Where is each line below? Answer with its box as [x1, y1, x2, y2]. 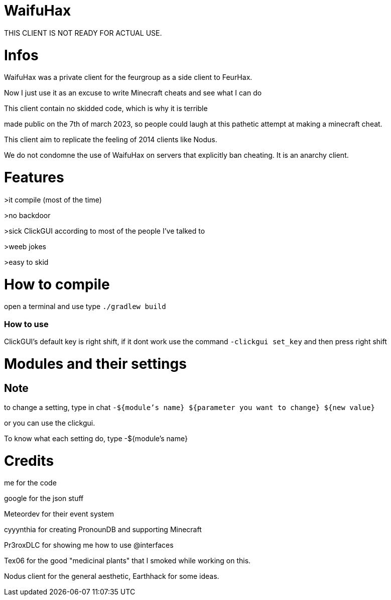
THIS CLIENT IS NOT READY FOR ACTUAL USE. [4, 28, 162, 37]
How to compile [4, 275, 110, 293]
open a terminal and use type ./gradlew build [4, 302, 166, 311]
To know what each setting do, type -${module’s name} [4, 434, 188, 443]
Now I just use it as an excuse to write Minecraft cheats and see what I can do [4, 88, 262, 97]
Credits [4, 452, 54, 469]
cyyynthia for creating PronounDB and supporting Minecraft [4, 525, 202, 534]
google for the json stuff [4, 494, 84, 503]
